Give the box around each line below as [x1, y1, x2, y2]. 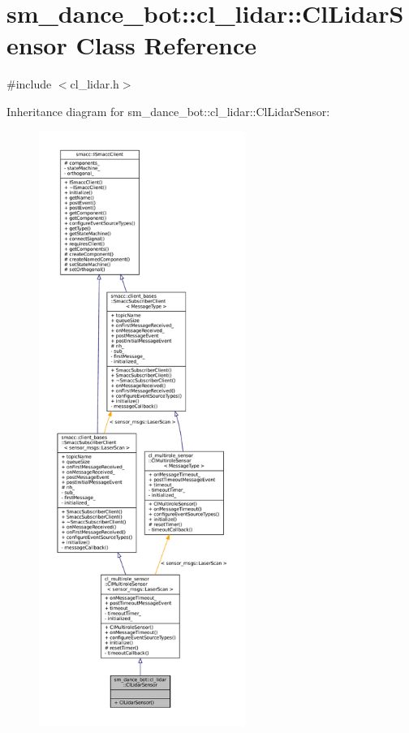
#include [6, 75, 52, 93]
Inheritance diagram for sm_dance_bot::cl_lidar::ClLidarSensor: [6, 102, 330, 119]
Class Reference [75, 28, 256, 62]
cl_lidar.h [70, 75, 119, 93]
